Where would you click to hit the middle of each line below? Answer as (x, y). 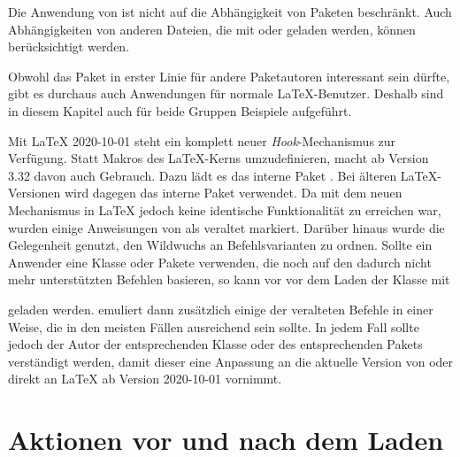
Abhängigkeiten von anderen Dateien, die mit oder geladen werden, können (212, 29)
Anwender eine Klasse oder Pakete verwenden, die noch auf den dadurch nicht (220, 262)
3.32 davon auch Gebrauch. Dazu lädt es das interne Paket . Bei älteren (203, 175)
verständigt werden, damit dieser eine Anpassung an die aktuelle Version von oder (231, 361)
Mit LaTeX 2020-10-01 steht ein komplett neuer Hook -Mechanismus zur (202, 140)
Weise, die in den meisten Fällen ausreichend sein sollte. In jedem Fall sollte (214, 326)
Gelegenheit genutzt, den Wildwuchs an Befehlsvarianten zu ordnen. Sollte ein (220, 245)
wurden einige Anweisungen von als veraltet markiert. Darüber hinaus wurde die (226, 227)
